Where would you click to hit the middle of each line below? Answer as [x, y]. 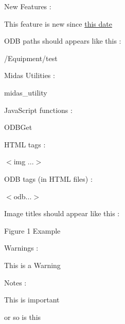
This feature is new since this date [58, 23]
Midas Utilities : [30, 75]
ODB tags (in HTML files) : [48, 178]
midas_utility [26, 92]
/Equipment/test [31, 58]
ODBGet [18, 127]
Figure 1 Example [32, 230]
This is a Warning [32, 265]
